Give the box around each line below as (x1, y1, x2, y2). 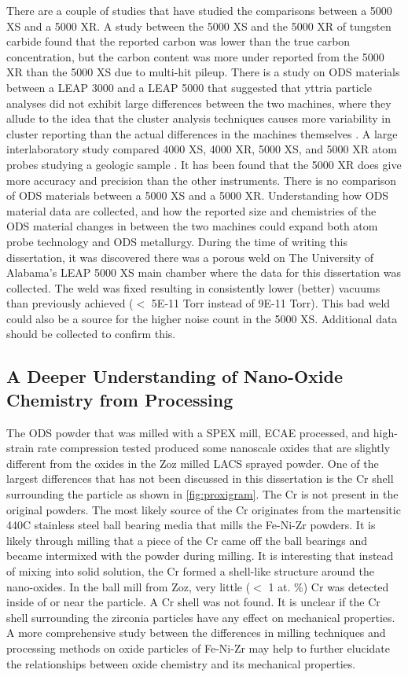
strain (6, 440, 35, 456)
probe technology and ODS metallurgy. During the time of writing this (6, 233, 347, 249)
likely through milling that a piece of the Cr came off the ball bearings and (6, 532, 368, 548)
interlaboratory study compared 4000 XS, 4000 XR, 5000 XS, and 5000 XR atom (6, 141, 397, 157)
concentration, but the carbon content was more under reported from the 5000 (6, 48, 384, 64)
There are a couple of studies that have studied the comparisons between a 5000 (6, 2, 392, 18)
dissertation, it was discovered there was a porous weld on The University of (6, 248, 373, 265)
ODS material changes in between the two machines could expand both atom (6, 218, 378, 234)
